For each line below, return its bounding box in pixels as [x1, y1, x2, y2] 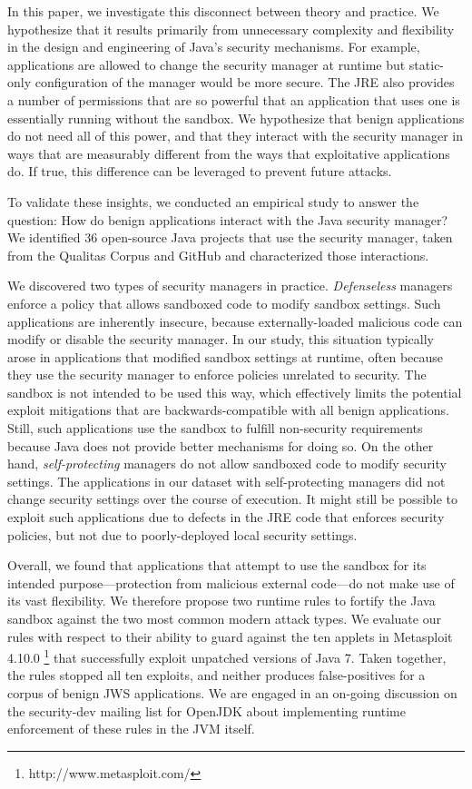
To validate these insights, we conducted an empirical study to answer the [7, 192, 419, 211]
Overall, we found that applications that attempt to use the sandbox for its [7, 556, 427, 575]
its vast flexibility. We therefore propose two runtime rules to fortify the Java [7, 591, 436, 610]
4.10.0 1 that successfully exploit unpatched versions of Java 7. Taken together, [7, 646, 447, 666]
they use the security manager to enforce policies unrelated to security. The [7, 365, 427, 384]
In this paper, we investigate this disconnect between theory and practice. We [7, 2, 439, 20]
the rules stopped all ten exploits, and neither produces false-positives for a [7, 666, 426, 685]
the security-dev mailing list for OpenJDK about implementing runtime [7, 701, 406, 720]
